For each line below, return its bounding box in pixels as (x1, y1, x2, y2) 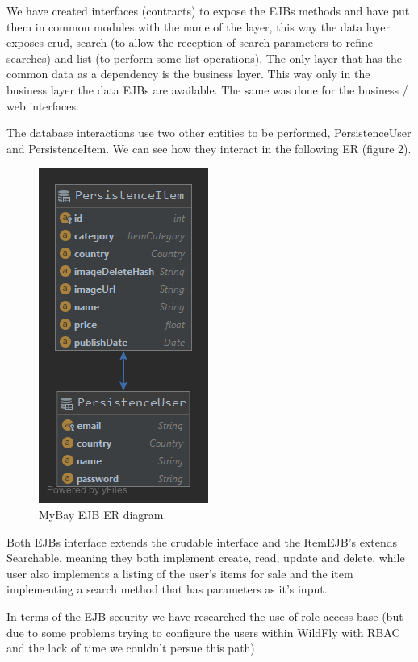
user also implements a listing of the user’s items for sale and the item (6, 564, 353, 581)
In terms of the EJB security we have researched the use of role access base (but (6, 607, 403, 624)
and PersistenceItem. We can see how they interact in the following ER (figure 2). (6, 139, 412, 156)
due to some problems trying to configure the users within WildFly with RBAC (6, 623, 400, 640)
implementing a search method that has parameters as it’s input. (6, 581, 328, 597)
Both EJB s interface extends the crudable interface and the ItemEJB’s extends (6, 533, 398, 550)
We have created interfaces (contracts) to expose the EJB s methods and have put (6, 2, 410, 19)
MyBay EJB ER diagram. (39, 506, 167, 523)
